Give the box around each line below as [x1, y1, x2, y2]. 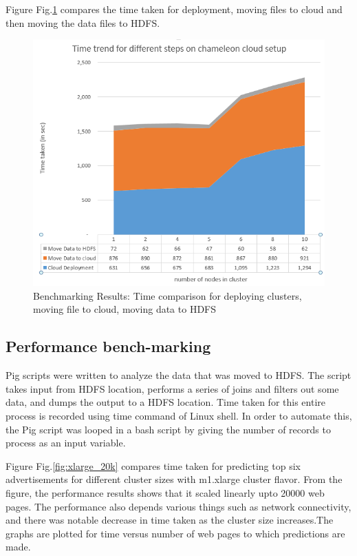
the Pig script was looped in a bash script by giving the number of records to [6, 422, 331, 436]
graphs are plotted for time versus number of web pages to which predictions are [6, 526, 345, 540]
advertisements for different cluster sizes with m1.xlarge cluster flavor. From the [6, 472, 343, 486]
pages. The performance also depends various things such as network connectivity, [6, 499, 351, 513]
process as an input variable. [6, 435, 126, 450]
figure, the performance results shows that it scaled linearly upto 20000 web [6, 485, 325, 500]
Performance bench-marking [6, 336, 211, 357]
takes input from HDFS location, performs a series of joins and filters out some [6, 381, 339, 395]
